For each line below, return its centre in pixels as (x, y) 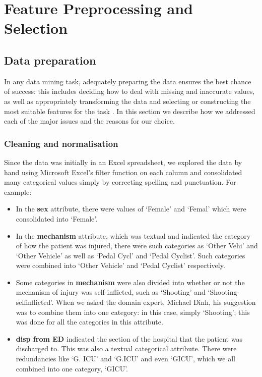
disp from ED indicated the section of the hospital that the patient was (129, 338)
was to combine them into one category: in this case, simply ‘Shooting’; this (133, 312)
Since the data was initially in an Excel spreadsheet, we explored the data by (123, 162)
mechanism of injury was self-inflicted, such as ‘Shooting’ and (111, 292)
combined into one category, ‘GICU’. (72, 368)
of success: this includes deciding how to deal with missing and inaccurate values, (129, 91)
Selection (36, 28)
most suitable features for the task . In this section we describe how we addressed (130, 111)
